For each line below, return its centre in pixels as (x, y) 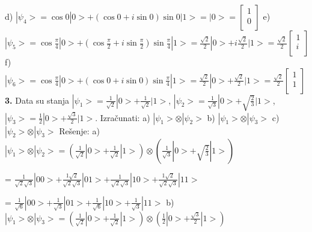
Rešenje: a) (79, 130)
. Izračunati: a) (123, 117)
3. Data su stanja (37, 100)
